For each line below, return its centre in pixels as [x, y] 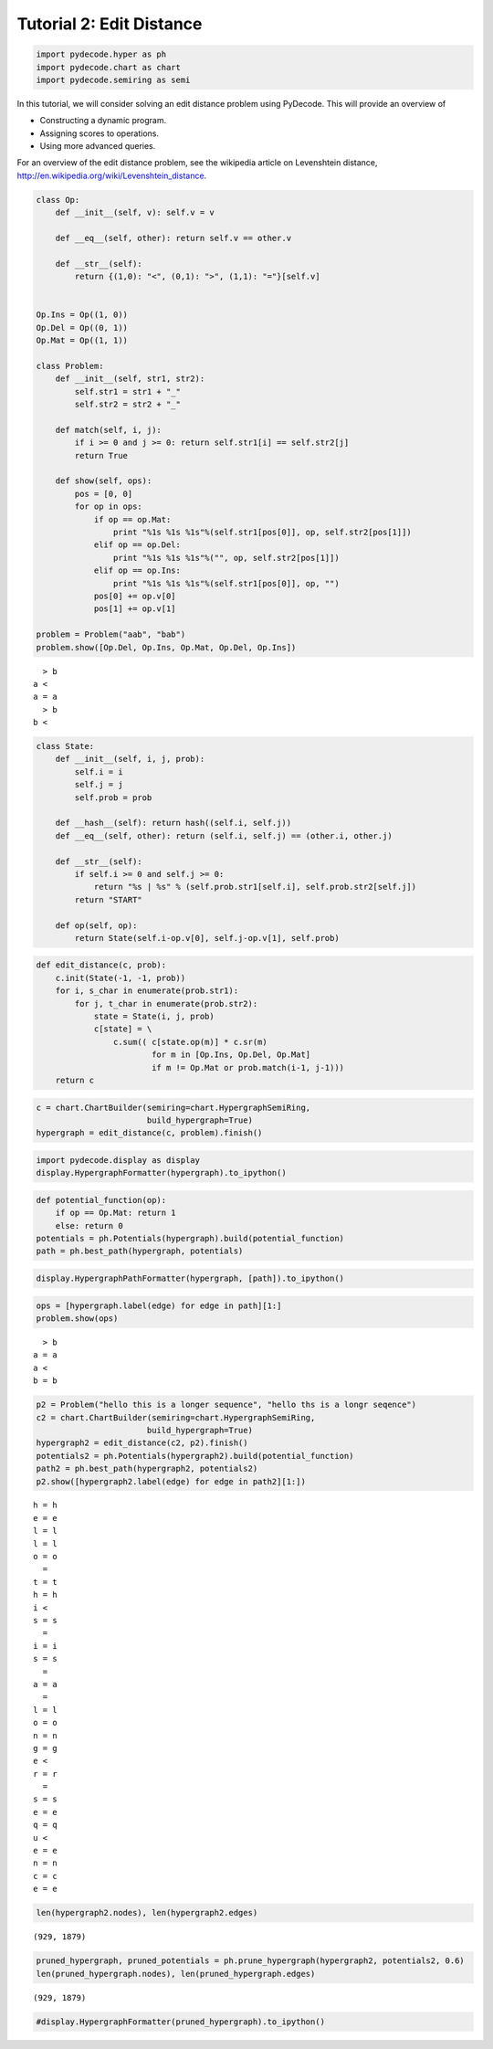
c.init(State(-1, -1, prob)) [121, 978]
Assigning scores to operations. [100, 133]
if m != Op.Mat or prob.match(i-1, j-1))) [248, 1067]
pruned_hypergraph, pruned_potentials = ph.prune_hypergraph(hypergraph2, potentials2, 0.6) [250, 1961]
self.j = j [99, 785]
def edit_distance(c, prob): [101, 965]
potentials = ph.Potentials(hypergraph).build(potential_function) [190, 1239]
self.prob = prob [113, 797]
